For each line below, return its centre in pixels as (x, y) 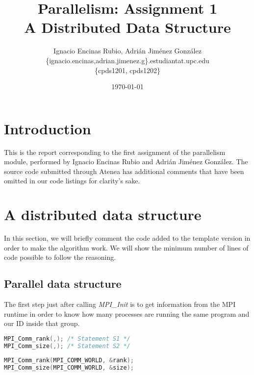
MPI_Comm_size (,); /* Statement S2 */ (67, 346)
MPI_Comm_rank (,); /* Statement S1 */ (67, 338)
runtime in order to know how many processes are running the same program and (127, 313)
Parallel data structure (63, 284)
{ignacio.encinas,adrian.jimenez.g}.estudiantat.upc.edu (127, 60)
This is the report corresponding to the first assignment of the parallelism (115, 152)
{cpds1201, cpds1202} (127, 70)
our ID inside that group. (42, 323)
